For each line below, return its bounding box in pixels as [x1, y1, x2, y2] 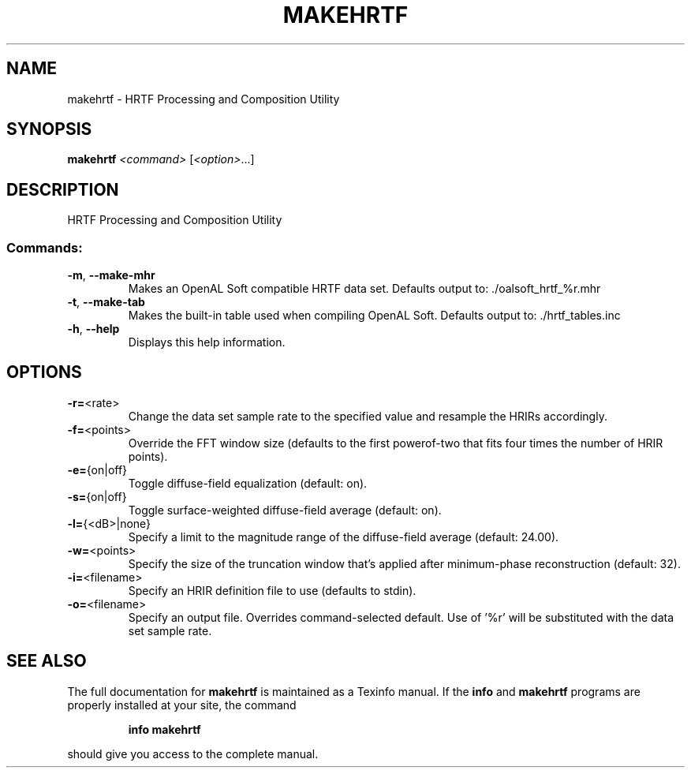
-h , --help [67, 322, 120, 336]
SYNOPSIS [6, 119, 92, 140]
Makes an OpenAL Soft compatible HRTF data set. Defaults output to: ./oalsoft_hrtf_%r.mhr [128, 282, 601, 296]
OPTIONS [6, 362, 82, 383]
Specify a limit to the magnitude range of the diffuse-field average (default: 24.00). [128, 529, 559, 544]
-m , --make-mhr [67, 268, 155, 282]
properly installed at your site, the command [67, 697, 297, 712]
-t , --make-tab [67, 295, 145, 309]
